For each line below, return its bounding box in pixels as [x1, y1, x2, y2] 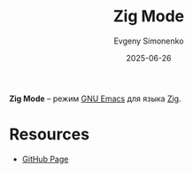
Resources [9, 124, 90, 145]
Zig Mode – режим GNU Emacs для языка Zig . [9, 93, 181, 104]
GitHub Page [21, 153, 69, 164]
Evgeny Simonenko [113, 35, 184, 46]
